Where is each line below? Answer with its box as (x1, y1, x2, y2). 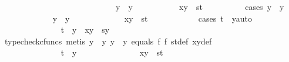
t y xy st (61, 46, 163, 58)
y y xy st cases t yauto (52, 12, 252, 24)
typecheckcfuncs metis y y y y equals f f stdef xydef (4, 35, 212, 47)
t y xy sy (61, 23, 110, 36)
